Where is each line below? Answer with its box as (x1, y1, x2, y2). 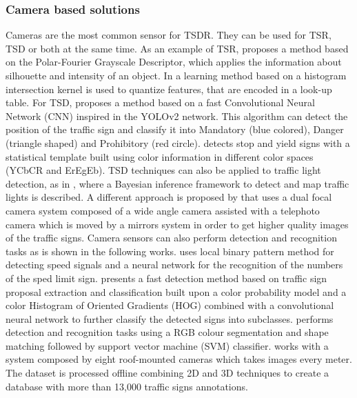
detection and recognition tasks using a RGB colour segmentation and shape (6, 325, 329, 339)
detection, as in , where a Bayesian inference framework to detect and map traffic (6, 176, 349, 190)
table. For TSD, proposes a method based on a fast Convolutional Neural (6, 95, 315, 110)
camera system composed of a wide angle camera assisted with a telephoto (6, 203, 320, 217)
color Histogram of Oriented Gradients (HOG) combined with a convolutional (6, 298, 334, 312)
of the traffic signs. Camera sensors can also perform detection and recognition (6, 230, 337, 245)
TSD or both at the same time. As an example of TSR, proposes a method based (6, 41, 349, 55)
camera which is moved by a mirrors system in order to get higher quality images (6, 217, 349, 231)
